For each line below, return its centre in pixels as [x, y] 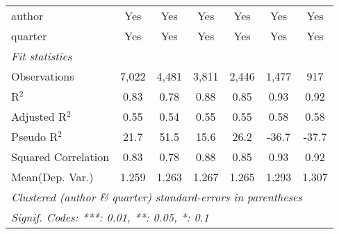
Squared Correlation [60, 157]
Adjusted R [39, 116]
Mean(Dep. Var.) [52, 177]
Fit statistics [42, 56]
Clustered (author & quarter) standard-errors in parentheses [157, 197]
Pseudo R [35, 136]
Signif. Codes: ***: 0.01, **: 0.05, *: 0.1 [110, 217]
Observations [43, 76]
